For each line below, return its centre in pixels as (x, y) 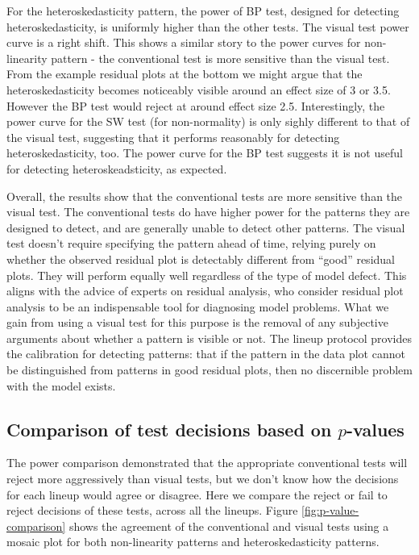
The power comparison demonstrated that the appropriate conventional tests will (207, 463)
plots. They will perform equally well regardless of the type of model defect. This (207, 275)
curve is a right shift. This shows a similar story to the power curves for (184, 42)
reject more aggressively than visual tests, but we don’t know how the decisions (203, 479)
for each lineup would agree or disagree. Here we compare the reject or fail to (197, 494)
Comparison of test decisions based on (169, 429)
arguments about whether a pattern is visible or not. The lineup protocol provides (209, 338)
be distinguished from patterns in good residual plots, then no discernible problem (209, 370)
